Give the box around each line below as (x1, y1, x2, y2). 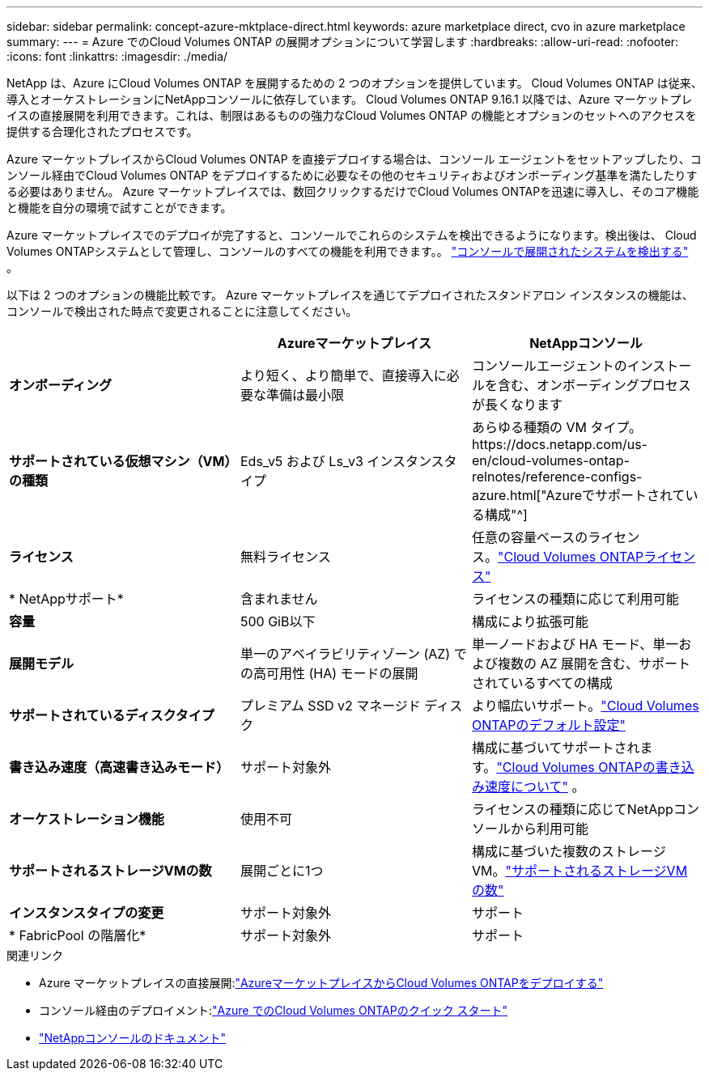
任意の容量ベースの (471, 529, 588, 545)
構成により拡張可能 (471, 613, 588, 630)
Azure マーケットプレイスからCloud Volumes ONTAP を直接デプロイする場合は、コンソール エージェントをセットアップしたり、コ (6, 152, 702, 166)
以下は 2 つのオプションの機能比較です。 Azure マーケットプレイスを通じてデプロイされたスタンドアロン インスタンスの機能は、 (6, 288, 694, 302)
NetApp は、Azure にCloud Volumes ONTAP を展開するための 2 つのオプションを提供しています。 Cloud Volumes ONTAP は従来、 (6, 76, 703, 90)
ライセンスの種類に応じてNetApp (471, 801, 673, 817)
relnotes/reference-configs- (471, 469, 643, 485)
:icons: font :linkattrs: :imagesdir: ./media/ (6, 49, 228, 63)
